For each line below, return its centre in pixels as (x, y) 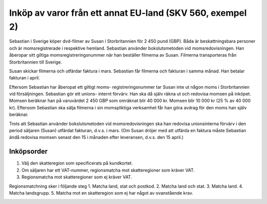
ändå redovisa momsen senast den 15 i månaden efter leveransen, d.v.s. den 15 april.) (96, 137)
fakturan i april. (24, 78)
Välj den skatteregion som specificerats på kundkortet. (77, 163)
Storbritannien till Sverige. (36, 62)
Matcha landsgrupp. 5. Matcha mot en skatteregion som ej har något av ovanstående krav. (101, 193)
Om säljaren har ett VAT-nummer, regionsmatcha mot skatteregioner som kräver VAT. (108, 170)
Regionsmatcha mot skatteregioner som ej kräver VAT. (77, 177)
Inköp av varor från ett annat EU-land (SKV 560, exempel (128, 13)
